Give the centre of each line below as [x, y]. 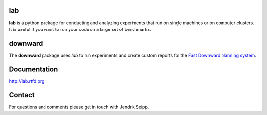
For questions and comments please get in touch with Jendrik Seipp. [79, 107]
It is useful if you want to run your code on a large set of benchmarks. [80, 29]
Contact [22, 95]
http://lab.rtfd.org [27, 81]
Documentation [34, 69]
